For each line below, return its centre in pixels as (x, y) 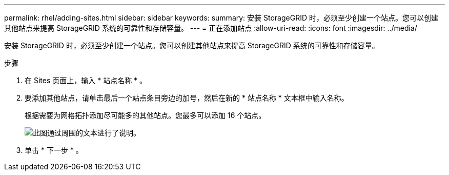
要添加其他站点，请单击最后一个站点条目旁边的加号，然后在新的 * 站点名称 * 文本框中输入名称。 (187, 98)
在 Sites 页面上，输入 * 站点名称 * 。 (86, 80)
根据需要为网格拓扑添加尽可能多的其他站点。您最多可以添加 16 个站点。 (145, 115)
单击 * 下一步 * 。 (54, 150)
